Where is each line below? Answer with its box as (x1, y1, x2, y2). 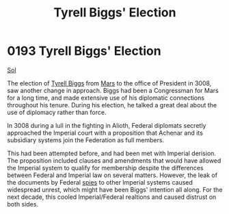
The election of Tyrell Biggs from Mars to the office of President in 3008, (7, 79, 212, 87)
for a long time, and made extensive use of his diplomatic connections (7, 94, 205, 102)
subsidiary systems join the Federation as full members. (7, 135, 165, 144)
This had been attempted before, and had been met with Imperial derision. (7, 149, 217, 157)
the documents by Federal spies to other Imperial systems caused (7, 178, 193, 186)
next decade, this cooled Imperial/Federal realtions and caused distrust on (7, 193, 217, 201)
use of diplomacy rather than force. (7, 108, 107, 116)
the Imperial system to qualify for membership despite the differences (7, 163, 204, 172)
